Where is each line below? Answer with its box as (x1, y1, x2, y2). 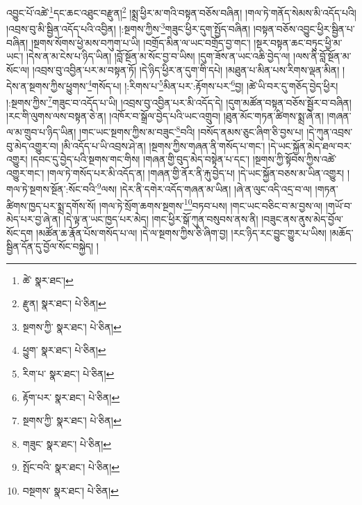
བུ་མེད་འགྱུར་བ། (6, 138, 58, 153)
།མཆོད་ (329, 225, 354, 240)
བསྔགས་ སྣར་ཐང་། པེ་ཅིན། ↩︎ (22, 483, 119, 498)
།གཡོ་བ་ (325, 198, 352, 212)
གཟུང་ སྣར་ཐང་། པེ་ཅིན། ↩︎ (22, 436, 112, 451)
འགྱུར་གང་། (6, 165, 44, 180)
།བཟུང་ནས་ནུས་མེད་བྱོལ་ (261, 211, 343, 226)
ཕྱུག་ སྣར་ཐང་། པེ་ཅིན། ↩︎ (22, 343, 106, 357)
